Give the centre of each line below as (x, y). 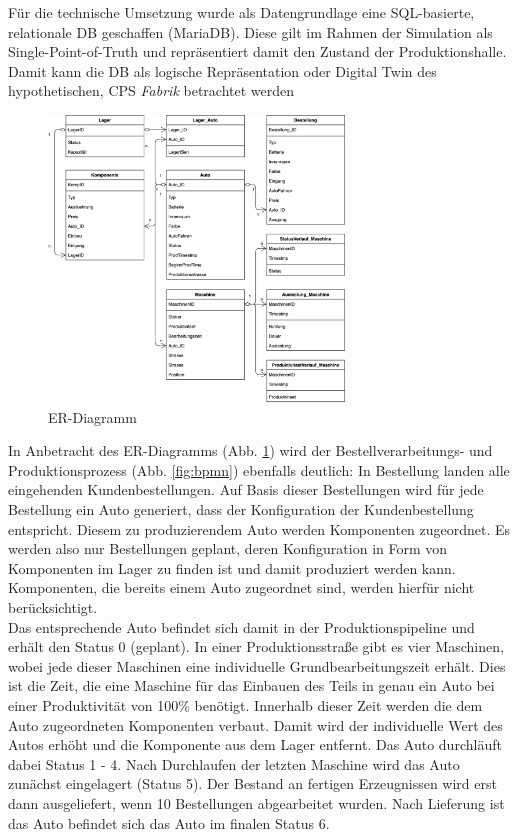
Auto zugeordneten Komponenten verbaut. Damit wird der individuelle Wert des (255, 724)
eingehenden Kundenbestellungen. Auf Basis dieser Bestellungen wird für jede (246, 489)
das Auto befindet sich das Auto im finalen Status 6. (169, 822)
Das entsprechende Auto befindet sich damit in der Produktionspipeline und (241, 626)
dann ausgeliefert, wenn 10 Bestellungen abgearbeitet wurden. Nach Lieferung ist (256, 802)
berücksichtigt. (53, 607)
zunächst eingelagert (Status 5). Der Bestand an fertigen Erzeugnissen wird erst (252, 783)
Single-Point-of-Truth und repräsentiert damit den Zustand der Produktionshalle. (257, 51)
